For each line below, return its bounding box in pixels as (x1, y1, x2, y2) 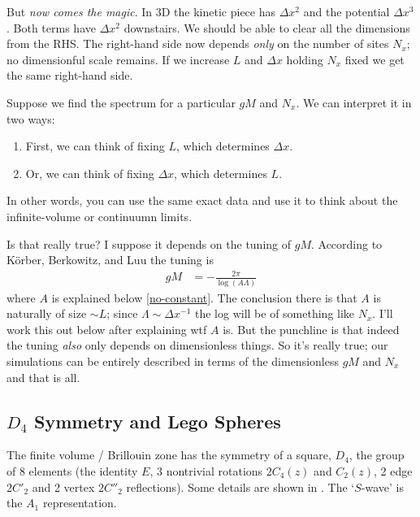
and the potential (303, 3, 390, 20)
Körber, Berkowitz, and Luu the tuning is (6, 251, 214, 268)
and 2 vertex (32, 478, 95, 495)
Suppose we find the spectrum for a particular (6, 93, 236, 111)
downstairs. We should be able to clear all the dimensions (123, 19, 410, 36)
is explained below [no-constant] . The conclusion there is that (51, 289, 357, 306)
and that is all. (6, 368, 80, 385)
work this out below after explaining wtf (6, 320, 207, 337)
